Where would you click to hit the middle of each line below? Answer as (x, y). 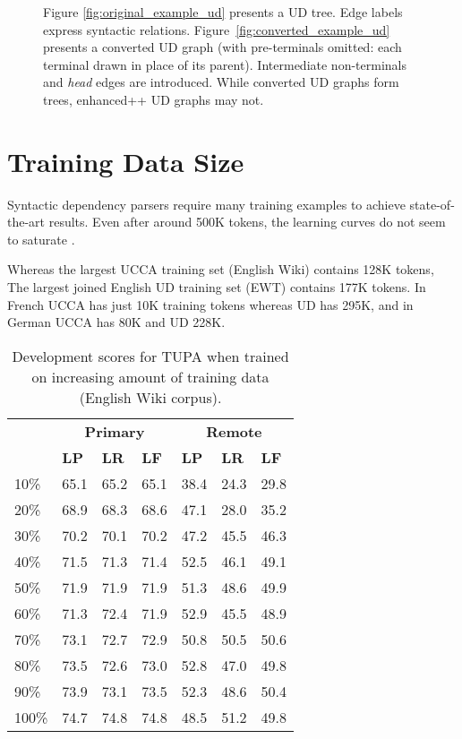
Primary (115, 431)
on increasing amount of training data (150, 376)
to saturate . (41, 239)
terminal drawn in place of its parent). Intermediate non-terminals (225, 64)
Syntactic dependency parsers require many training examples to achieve (206, 204)
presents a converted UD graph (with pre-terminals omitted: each (222, 47)
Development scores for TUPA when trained (150, 356)
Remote (234, 431)
